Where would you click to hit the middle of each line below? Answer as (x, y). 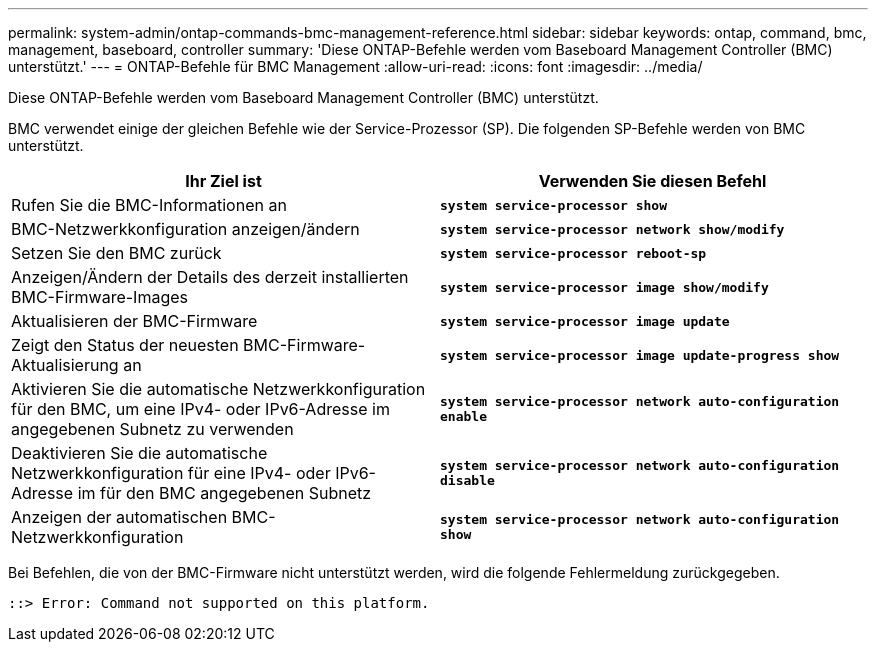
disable (467, 480)
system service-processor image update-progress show (640, 355)
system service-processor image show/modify (604, 287)
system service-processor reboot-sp (573, 253)
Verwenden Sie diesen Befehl (652, 181)
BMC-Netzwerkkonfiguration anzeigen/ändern (185, 229)
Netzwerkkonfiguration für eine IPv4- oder (171, 473)
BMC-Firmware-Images (99, 297)
